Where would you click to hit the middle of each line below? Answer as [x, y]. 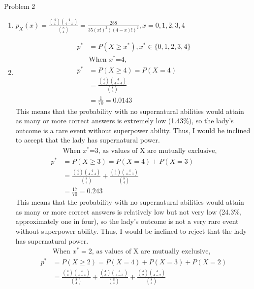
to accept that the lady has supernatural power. [88, 140]
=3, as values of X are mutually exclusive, [153, 151]
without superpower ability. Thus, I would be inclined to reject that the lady [131, 231]
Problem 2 [20, 6]
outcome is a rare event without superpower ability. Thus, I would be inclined [133, 130]
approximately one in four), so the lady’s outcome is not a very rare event [127, 221]
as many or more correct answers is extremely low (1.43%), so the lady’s [125, 121]
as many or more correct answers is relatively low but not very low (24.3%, [128, 211]
